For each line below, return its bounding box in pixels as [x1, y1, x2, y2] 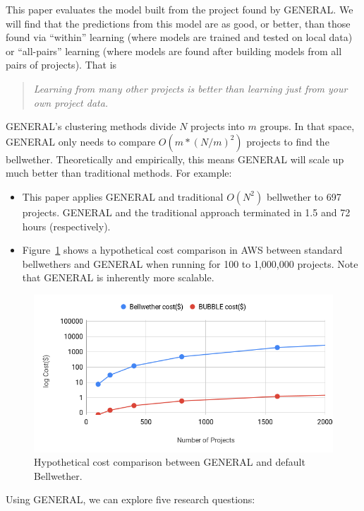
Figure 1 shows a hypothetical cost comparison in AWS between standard [22, 242, 343, 257]
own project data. [33, 95, 109, 110]
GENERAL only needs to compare [6, 134, 156, 148]
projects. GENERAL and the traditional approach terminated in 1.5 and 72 [22, 204, 351, 219]
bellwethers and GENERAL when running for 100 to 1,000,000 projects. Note [22, 256, 358, 271]
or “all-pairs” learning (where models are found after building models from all [6, 43, 342, 58]
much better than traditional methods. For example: [6, 165, 232, 180]
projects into [190, 119, 245, 134]
